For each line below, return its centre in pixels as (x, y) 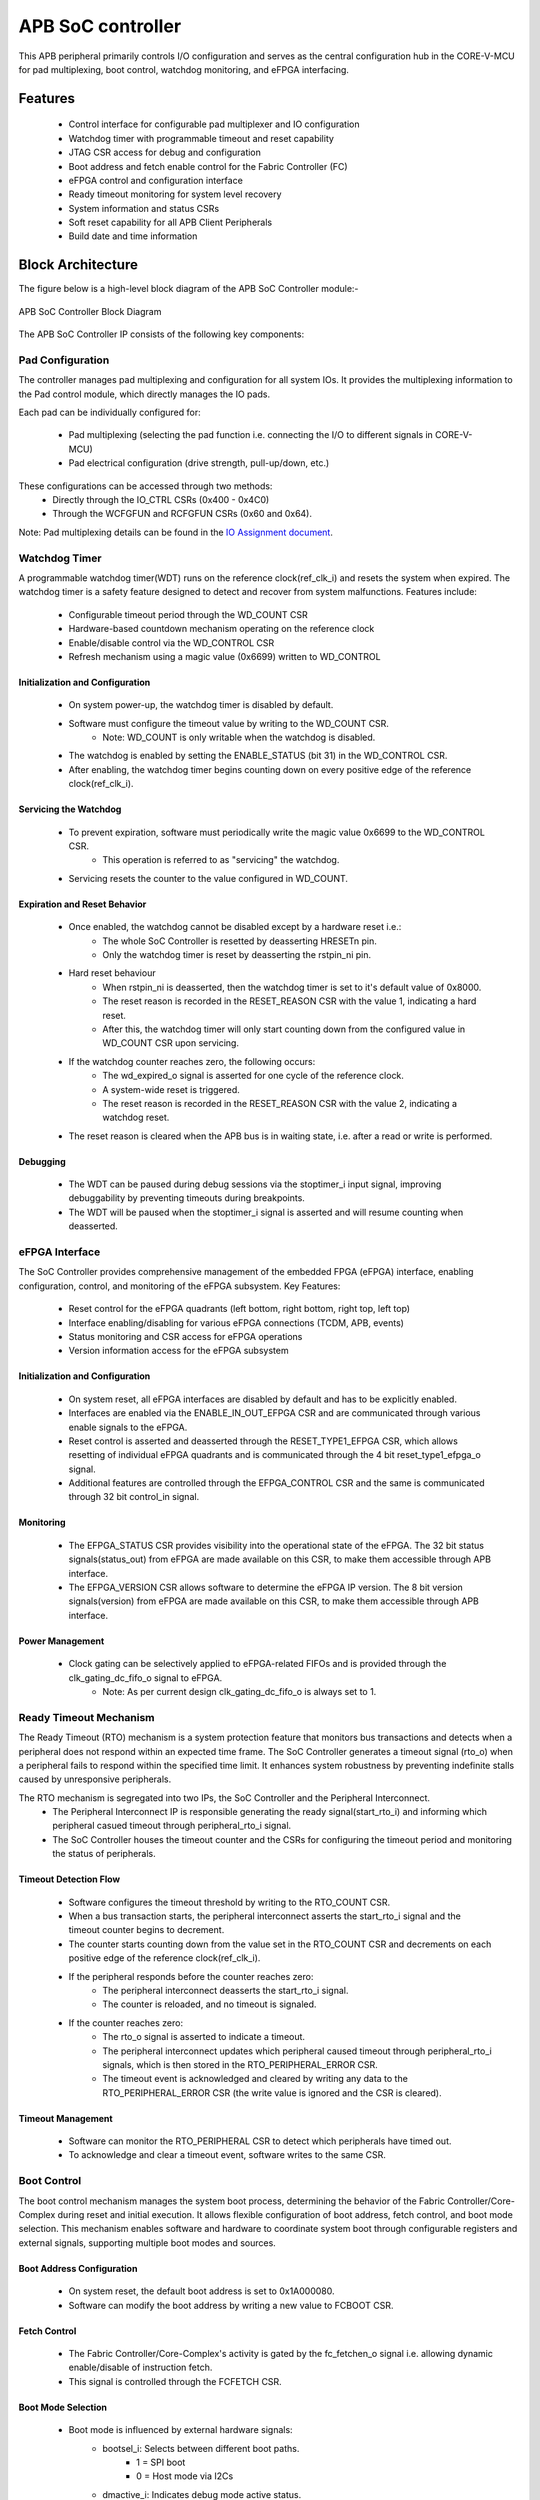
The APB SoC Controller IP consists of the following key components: (161, 334)
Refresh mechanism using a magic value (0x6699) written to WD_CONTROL (224, 656)
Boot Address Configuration (78, 2268)
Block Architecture (78, 265)
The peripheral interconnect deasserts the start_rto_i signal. (225, 1990)
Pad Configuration (64, 360)
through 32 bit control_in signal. (134, 1497)
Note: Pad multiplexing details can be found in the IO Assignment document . (176, 532)
